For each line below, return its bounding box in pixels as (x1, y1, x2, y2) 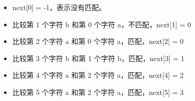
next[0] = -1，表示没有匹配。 (12, 2, 106, 12)
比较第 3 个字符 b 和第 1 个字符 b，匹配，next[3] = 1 (12, 53, 184, 63)
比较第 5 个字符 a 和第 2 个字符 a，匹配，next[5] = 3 (12, 86, 184, 97)
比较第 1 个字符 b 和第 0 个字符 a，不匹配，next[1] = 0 (12, 19, 191, 29)
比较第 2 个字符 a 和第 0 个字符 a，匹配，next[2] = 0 (12, 36, 184, 46)
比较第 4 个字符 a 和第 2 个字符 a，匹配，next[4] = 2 (12, 70, 184, 80)
